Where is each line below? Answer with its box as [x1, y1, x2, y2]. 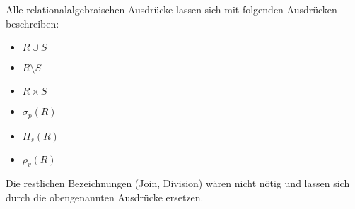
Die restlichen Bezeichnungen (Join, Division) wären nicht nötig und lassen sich [6, 176, 350, 191]
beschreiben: [6, 16, 59, 30]
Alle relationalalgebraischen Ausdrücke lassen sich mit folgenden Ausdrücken [6, 2, 337, 16]
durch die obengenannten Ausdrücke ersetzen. [6, 190, 204, 205]
